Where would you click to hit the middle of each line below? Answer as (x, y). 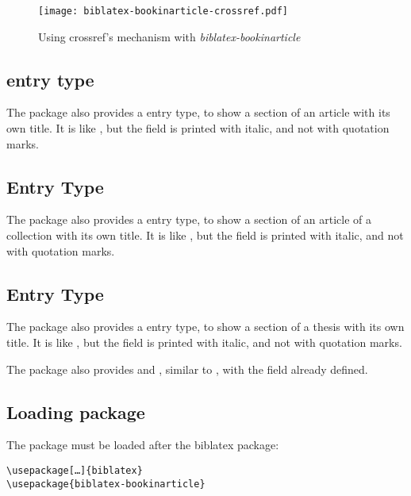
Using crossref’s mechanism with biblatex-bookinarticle (169, 36)
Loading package (76, 411)
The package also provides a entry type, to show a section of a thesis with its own (205, 327)
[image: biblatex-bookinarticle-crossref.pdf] (163, 11)
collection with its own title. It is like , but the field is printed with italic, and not (205, 235)
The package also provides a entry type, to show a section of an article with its (198, 112)
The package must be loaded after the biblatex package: (143, 445)
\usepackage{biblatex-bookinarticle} (106, 484)
